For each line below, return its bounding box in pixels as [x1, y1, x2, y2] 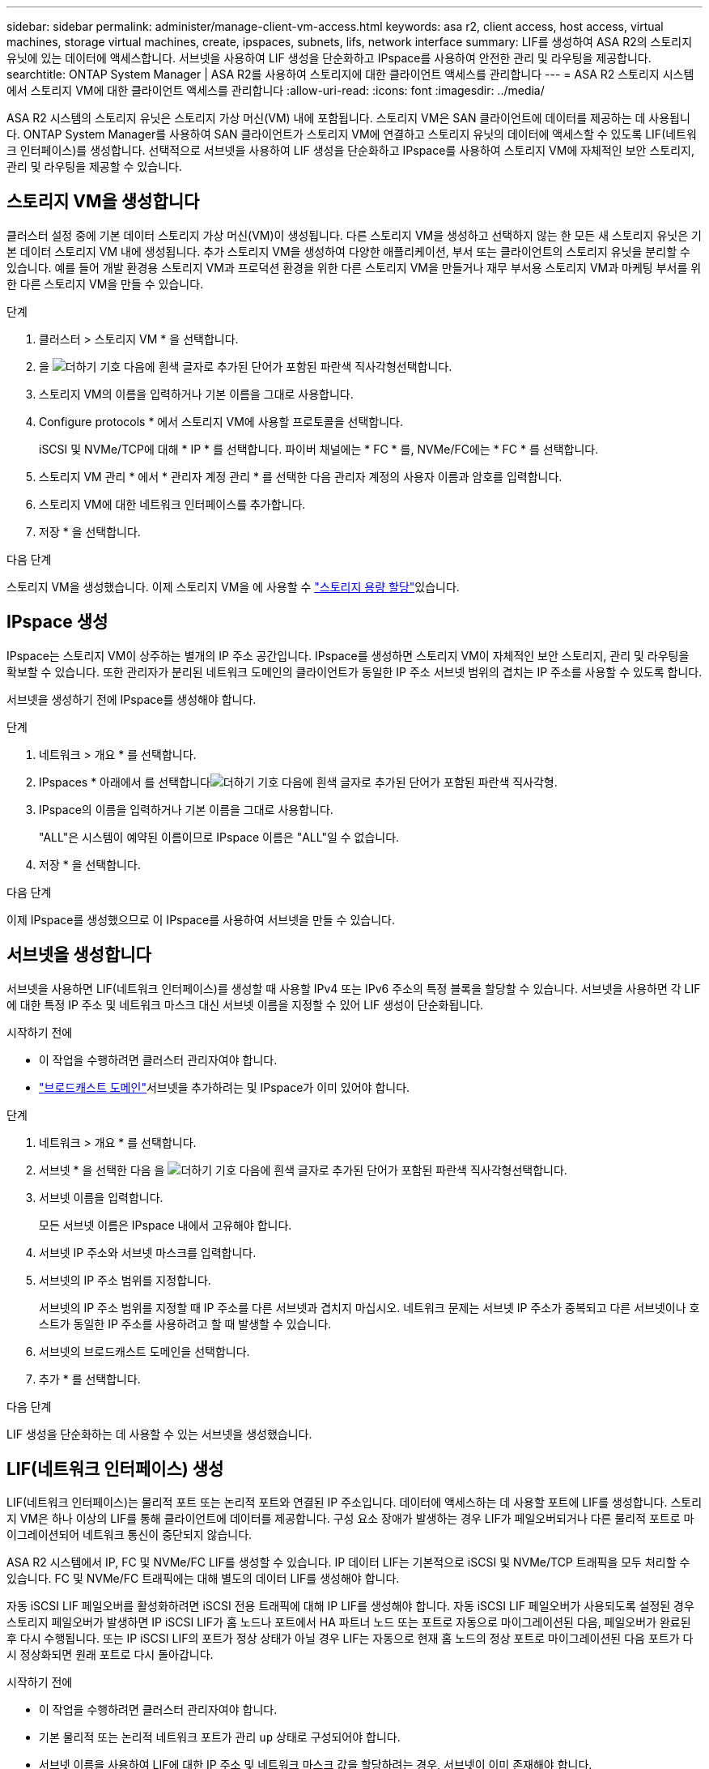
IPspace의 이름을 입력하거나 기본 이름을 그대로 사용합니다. [39, 802, 333, 816]
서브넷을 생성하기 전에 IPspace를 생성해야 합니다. [6, 692, 257, 706]
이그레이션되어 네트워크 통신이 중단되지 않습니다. [6, 1528, 253, 1542]
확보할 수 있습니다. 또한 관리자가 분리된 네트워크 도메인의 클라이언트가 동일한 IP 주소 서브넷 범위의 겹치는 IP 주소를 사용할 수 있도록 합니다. [6, 664, 703, 679]
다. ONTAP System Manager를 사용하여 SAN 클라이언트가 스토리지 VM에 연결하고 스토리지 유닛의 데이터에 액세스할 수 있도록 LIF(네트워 [6, 127, 697, 141]
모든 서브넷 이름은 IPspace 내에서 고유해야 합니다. [39, 1217, 292, 1232]
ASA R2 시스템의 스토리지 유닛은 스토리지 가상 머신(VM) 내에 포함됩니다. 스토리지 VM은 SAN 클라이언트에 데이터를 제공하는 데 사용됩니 [6, 111, 690, 125]
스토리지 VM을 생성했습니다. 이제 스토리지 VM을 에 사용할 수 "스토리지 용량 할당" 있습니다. [6, 579, 460, 594]
